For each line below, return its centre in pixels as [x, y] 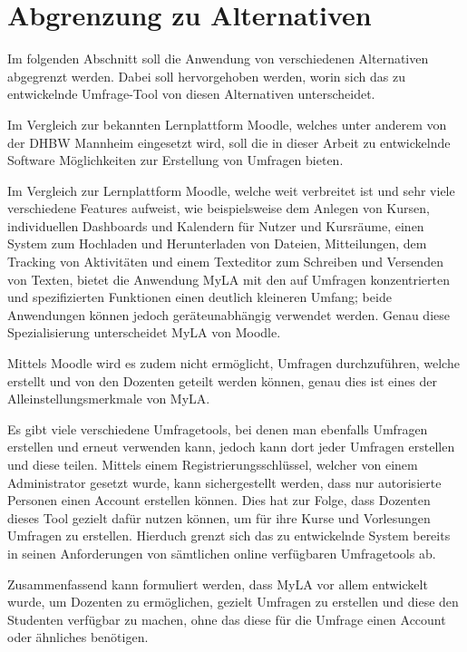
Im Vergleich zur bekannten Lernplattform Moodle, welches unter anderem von [227, 124]
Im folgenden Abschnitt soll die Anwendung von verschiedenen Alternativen [218, 58]
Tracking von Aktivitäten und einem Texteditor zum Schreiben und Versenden [225, 262]
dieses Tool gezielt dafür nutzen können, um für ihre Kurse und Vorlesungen [219, 517]
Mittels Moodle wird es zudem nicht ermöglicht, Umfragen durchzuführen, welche [233, 363]
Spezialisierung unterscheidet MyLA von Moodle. [144, 332]
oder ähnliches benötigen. [78, 637]
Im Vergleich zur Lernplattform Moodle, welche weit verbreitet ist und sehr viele [231, 190]
